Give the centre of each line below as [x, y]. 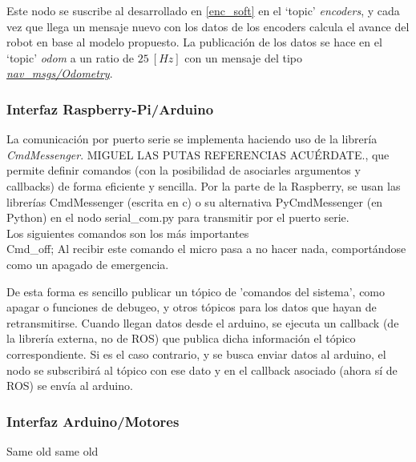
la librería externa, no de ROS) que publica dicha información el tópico [181, 338]
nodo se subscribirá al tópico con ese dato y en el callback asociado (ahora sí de [202, 370]
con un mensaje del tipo [243, 57]
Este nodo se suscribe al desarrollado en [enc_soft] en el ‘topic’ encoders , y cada [203, 10]
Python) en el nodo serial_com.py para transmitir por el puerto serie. [178, 217]
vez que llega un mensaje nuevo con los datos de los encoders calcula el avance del [208, 26]
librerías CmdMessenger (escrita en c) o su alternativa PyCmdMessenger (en [195, 201]
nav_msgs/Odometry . [60, 73]
